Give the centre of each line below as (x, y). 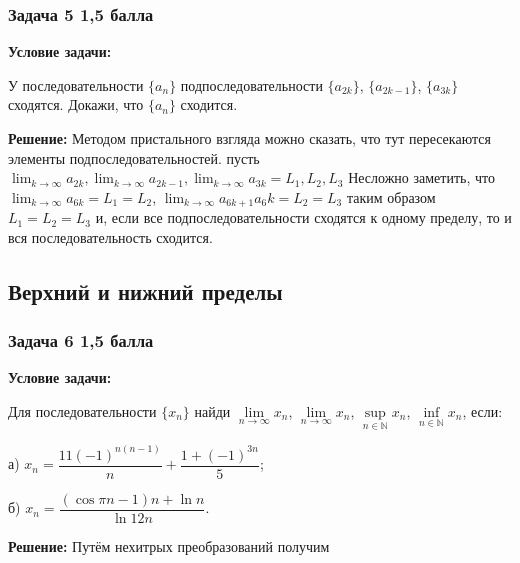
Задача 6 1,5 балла (81, 340)
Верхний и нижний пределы (145, 290)
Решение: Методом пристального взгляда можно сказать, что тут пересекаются (249, 138)
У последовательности (76, 84)
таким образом (391, 196)
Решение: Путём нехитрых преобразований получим (169, 545)
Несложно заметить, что (421, 177)
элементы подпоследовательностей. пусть (134, 157)
